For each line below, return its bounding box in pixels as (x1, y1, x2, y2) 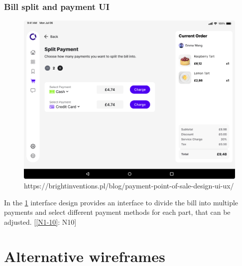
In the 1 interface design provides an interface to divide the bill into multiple (4, 197, 239, 207)
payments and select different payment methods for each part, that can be (4, 207, 231, 217)
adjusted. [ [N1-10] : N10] (4, 217, 77, 227)
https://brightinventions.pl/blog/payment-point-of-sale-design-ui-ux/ (24, 180, 234, 191)
